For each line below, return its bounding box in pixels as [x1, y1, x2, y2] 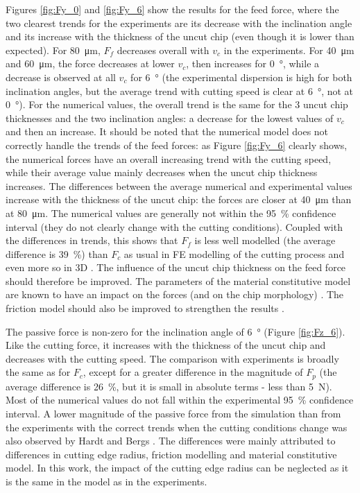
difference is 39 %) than [6, 246, 108, 261]
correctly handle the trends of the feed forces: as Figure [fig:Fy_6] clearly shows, [6, 137, 348, 152]
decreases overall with [117, 42, 209, 57]
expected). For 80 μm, [6, 42, 101, 57]
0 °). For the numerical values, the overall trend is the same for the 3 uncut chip [6, 97, 348, 112]
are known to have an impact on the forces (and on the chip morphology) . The [6, 287, 344, 302]
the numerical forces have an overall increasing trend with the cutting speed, [6, 151, 332, 166]
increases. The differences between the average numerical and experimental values [6, 178, 352, 193]
